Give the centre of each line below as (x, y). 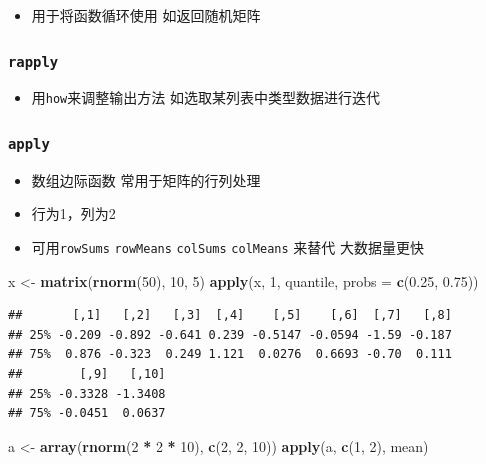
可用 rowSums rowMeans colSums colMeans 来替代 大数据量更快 (227, 247)
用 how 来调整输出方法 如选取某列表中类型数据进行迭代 (205, 97)
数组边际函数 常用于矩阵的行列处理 (146, 179)
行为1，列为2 (73, 213)
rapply (33, 61)
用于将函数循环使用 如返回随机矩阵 (146, 15)
